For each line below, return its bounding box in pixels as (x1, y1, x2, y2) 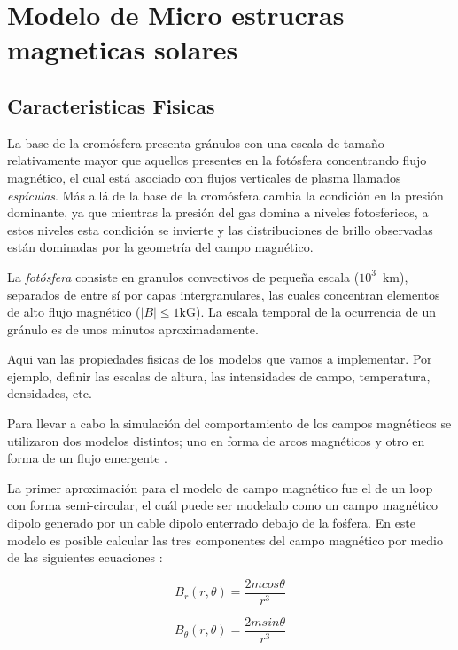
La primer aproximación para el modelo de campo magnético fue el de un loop (7, 478, 433, 497)
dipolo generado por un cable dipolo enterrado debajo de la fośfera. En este (7, 513, 416, 532)
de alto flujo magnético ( (7, 302, 141, 321)
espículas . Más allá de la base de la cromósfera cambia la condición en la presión (7, 185, 444, 204)
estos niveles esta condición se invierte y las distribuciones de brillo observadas (7, 220, 433, 239)
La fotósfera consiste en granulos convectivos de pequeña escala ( (7, 267, 360, 286)
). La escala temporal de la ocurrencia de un (195, 302, 437, 321)
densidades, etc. (7, 384, 92, 403)
